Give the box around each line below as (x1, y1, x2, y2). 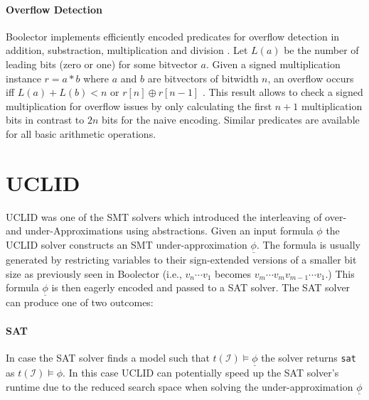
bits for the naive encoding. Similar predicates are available (101, 112, 360, 127)
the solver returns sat (261, 350, 356, 364)
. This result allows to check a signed (202, 85, 363, 99)
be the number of (284, 43, 359, 58)
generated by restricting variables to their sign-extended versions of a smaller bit (6, 252, 357, 267)
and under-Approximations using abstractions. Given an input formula (6, 223, 314, 238)
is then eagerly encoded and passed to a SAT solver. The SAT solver (51, 280, 351, 295)
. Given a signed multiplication (205, 56, 341, 71)
